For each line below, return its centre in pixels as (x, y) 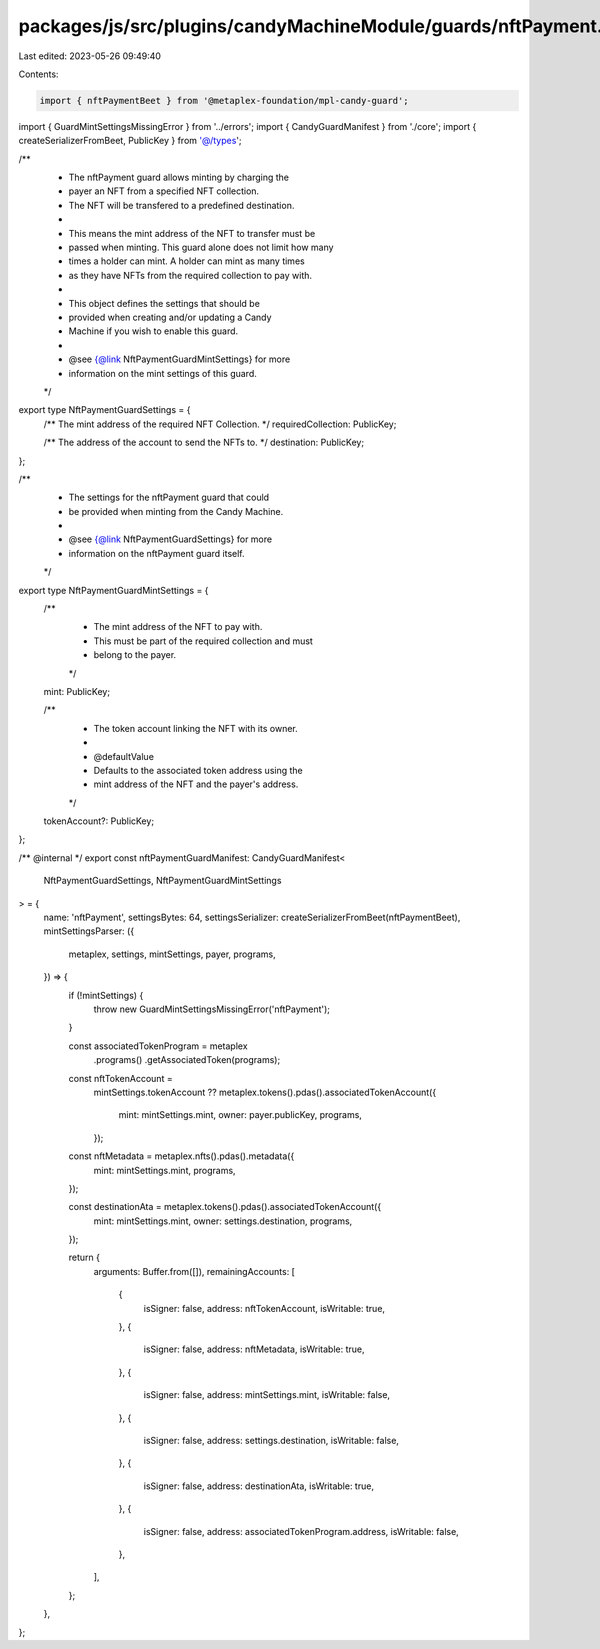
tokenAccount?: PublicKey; (99, 821)
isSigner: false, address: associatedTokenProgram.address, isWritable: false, (301, 1531)
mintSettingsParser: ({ (89, 931)
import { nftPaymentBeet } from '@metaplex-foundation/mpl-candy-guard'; (224, 100)
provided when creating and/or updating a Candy (170, 317)
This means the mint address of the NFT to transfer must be (192, 233)
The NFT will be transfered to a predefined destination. (181, 205)
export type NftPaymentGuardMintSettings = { (113, 590)
